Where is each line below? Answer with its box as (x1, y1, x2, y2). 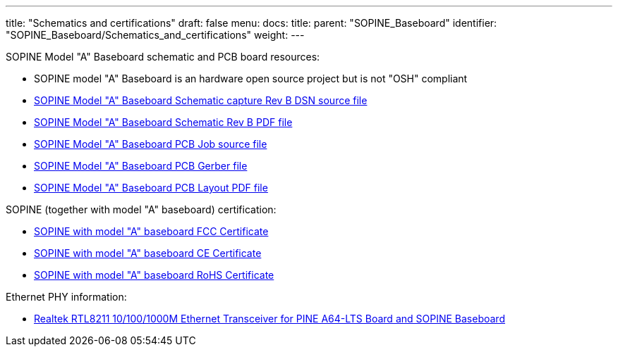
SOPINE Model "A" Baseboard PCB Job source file (34, 138, 267, 150)
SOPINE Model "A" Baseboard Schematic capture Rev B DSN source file (34, 94, 368, 106)
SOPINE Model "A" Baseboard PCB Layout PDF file (34, 182, 268, 194)
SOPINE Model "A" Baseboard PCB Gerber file (34, 160, 248, 172)
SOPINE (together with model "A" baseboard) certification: (6, 203, 277, 215)
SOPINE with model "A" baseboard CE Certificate (34, 247, 262, 259)
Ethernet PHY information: (6, 291, 127, 303)
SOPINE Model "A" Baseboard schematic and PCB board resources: (6, 51, 320, 63)
